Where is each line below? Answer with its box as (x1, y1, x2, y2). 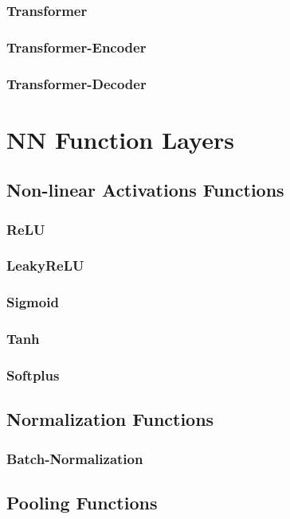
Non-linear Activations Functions (6, 178, 284, 202)
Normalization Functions (6, 407, 214, 431)
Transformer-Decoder (6, 73, 147, 93)
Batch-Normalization (6, 448, 143, 468)
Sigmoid (6, 292, 59, 312)
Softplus (6, 365, 60, 384)
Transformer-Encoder (6, 37, 147, 57)
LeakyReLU (6, 256, 84, 275)
